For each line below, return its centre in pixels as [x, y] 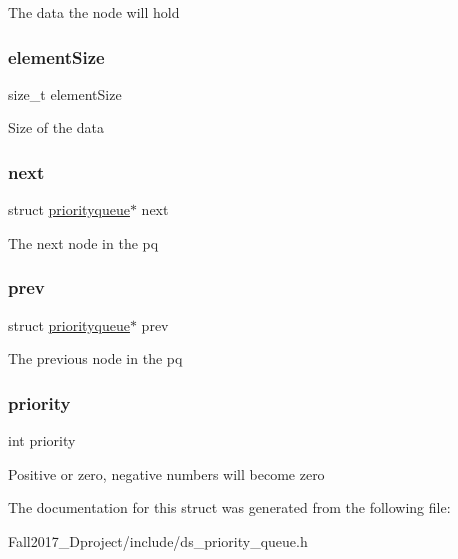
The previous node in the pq [95, 358]
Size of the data [56, 127]
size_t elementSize [65, 93]
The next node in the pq [83, 242]
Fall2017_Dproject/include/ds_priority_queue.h [158, 540]
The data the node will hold [94, 12]
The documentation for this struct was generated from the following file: [229, 507]
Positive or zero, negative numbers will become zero [166, 473]
